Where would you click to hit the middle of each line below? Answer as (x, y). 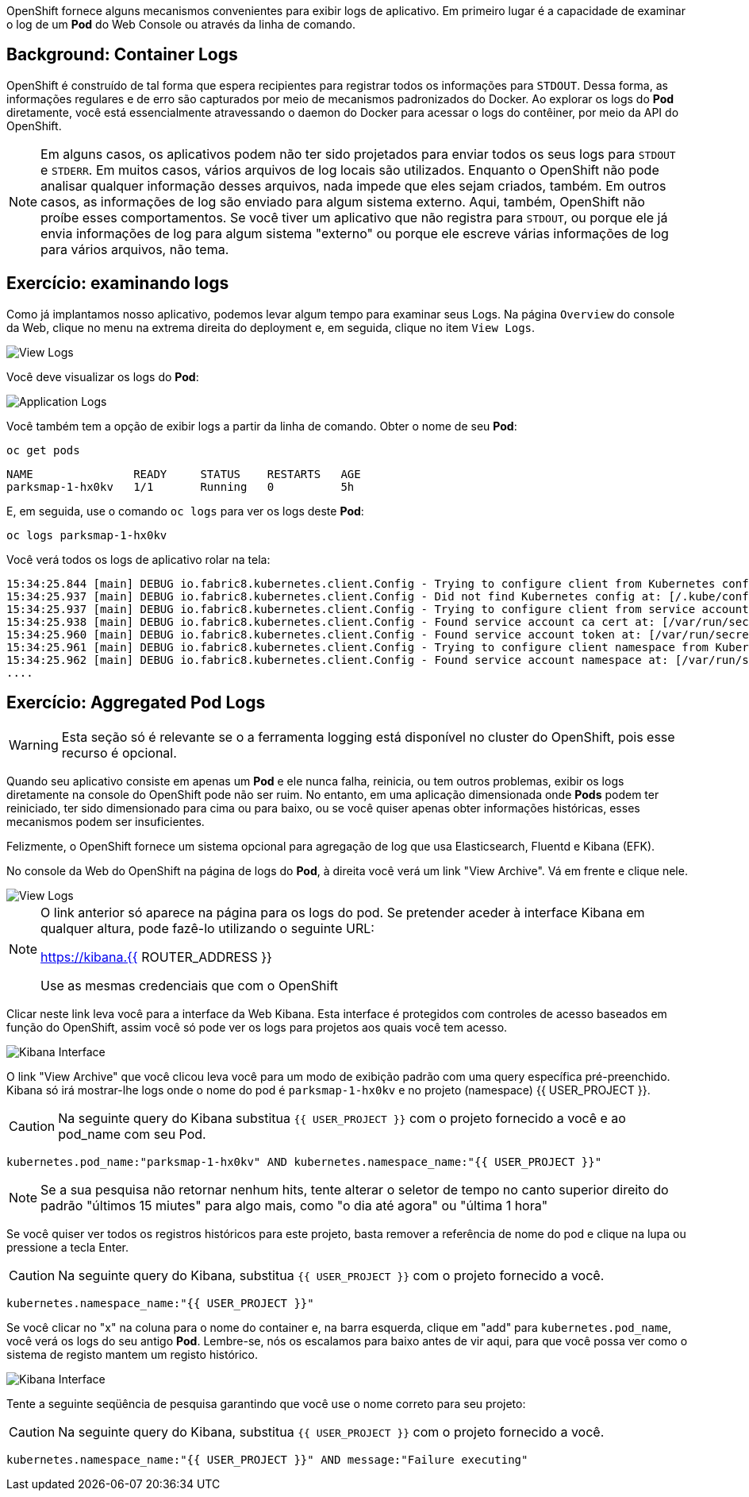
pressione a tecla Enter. (68, 1247)
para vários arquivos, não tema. (135, 249)
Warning (34, 745)
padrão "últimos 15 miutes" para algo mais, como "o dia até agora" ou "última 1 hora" (294, 1205)
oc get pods (43, 450)
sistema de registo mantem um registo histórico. (132, 1354)
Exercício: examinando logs (118, 284)
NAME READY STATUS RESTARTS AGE (184, 474)
